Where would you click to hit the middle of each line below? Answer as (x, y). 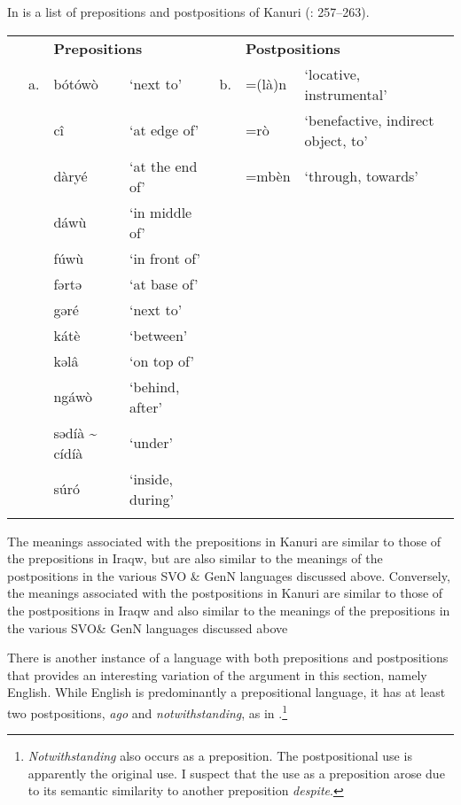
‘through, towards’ (361, 176)
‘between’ (158, 335)
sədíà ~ (75, 432)
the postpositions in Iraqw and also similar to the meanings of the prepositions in (229, 610)
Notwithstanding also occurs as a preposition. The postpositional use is (220, 756)
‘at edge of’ (164, 130)
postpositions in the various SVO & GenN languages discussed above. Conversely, (229, 575)
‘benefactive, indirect (369, 120)
